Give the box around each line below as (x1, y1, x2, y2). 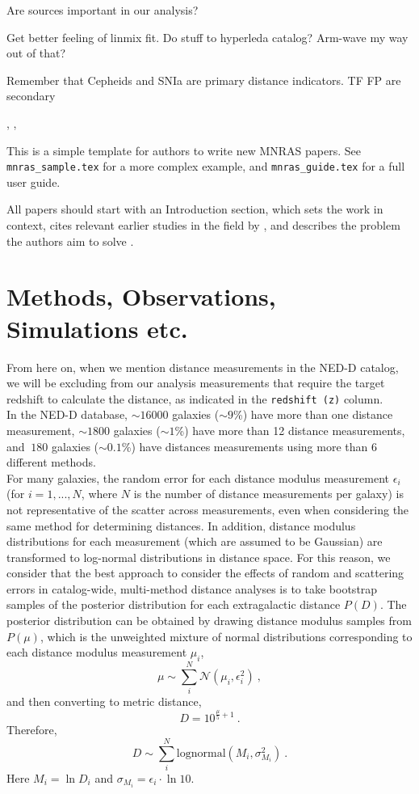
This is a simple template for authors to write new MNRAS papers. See (6, 141, 361, 158)
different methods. (6, 454, 96, 471)
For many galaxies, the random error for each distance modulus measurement (6, 469, 390, 486)
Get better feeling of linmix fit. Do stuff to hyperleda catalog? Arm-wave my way (6, 28, 409, 45)
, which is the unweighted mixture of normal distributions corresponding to (40, 627, 413, 644)
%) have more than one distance (233, 406, 393, 423)
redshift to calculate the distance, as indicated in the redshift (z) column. (6, 390, 383, 407)
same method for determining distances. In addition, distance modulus (6, 517, 356, 534)
